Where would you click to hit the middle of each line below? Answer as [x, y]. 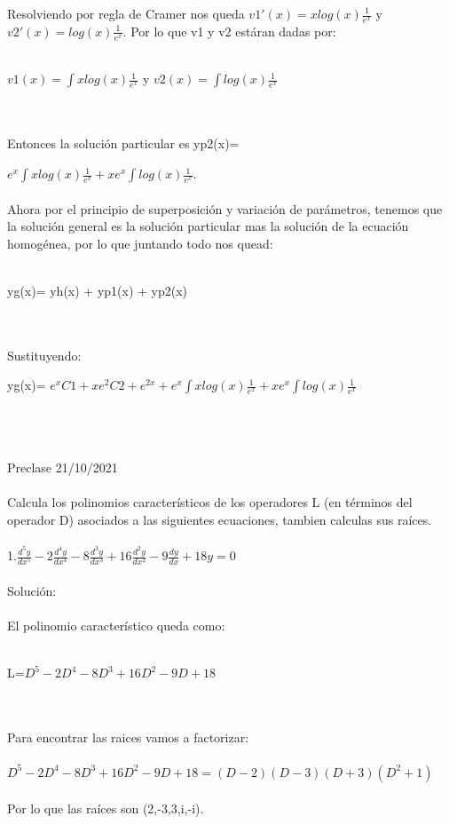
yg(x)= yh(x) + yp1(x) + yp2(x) [98, 290]
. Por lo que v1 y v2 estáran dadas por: [229, 31]
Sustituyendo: [44, 355]
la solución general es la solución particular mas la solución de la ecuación [208, 226]
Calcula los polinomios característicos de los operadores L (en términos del [210, 502]
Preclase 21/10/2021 [63, 467]
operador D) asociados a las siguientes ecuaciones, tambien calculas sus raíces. [220, 519]
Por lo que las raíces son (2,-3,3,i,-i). [106, 808]
